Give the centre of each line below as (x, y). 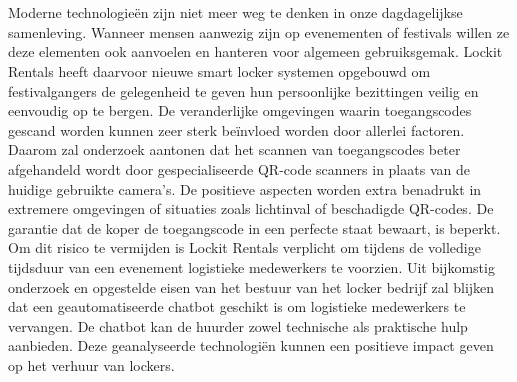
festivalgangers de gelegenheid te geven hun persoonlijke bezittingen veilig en (243, 90)
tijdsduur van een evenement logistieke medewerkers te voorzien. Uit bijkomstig (251, 266)
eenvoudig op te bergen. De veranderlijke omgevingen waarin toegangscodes (240, 110)
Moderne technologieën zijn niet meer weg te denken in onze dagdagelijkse (235, 12)
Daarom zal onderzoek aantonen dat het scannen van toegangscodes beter (234, 149)
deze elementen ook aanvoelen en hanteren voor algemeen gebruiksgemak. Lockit (255, 51)
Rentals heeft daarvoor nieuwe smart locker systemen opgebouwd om (219, 70)
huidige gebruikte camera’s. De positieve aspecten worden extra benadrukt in (245, 188)
